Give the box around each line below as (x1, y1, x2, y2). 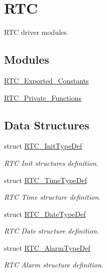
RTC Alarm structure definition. (4, 259, 104, 270)
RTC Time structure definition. (4, 192, 101, 202)
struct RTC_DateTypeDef (4, 208, 86, 219)
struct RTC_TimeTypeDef (4, 174, 87, 185)
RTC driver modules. (4, 27, 69, 37)
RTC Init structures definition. (4, 157, 99, 168)
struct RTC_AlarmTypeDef (4, 242, 90, 253)
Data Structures (4, 117, 89, 132)
